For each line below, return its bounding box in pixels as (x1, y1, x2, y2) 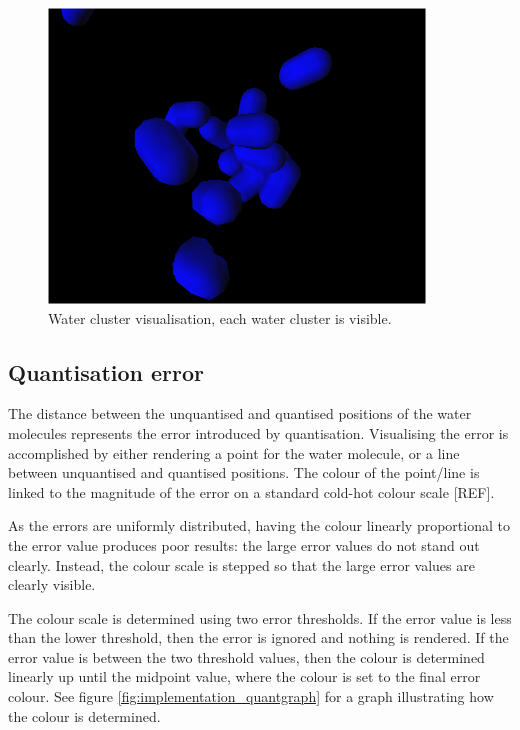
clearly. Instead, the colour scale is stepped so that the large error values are (8, 554, 475, 575)
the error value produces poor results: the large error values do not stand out (8, 534, 480, 555)
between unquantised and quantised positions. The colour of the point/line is (8, 462, 480, 483)
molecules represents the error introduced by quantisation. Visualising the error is (8, 422, 509, 443)
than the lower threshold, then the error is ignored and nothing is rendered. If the (8, 627, 509, 648)
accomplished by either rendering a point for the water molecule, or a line (8, 442, 460, 463)
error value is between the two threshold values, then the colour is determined (8, 646, 485, 667)
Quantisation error (8, 356, 205, 387)
